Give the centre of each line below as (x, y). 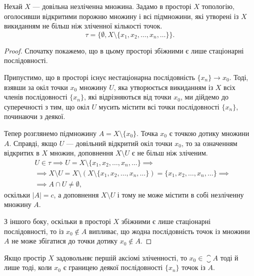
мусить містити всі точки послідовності (159, 106)
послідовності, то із (34, 231)
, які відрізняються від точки (127, 97)
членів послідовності (36, 97)
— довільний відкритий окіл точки (119, 143)
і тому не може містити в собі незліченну (180, 194)
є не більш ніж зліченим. (170, 153)
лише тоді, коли (28, 267)
